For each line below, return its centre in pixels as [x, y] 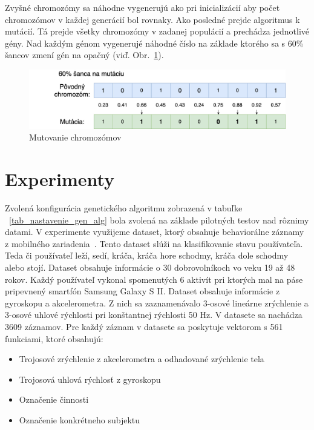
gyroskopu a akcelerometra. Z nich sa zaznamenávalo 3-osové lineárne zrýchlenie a [157, 303]
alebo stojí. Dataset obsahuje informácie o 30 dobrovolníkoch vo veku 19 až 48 [150, 267]
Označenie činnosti [54, 399]
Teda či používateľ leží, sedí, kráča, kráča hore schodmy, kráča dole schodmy [147, 255]
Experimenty [60, 179]
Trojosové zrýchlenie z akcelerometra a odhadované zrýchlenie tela [142, 359]
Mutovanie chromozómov [75, 137]
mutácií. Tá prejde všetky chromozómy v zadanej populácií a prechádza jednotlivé [157, 31]
